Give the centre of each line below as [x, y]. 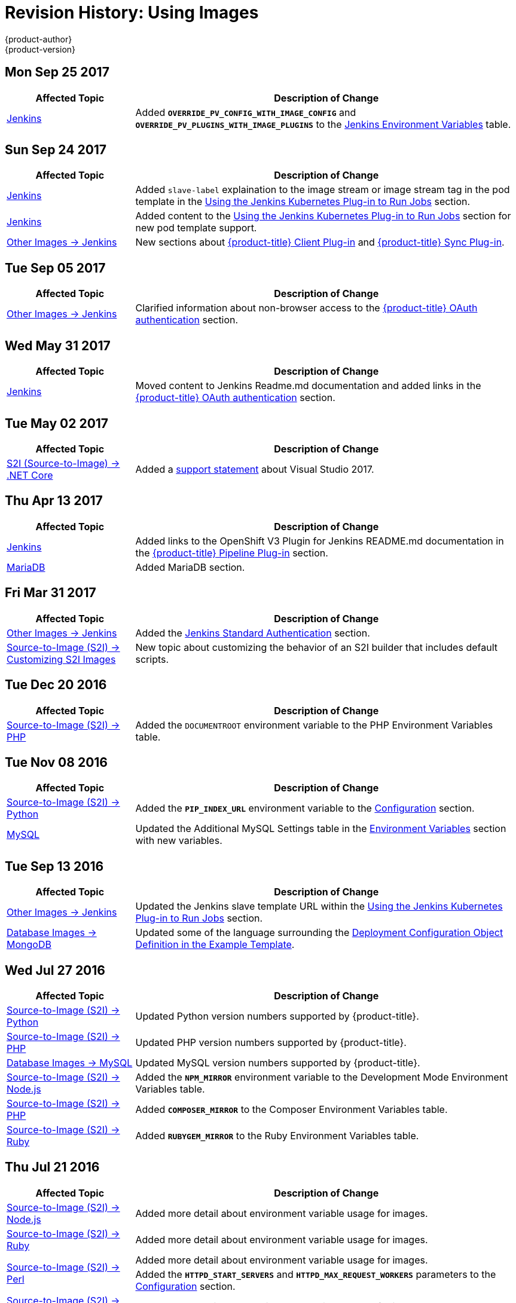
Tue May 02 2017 [57, 423]
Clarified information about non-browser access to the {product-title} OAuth [306, 308]
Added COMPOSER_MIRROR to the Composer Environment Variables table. [291, 1110]
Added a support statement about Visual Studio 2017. [255, 469]
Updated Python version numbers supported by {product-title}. [277, 1016]
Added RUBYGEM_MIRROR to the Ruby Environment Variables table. [277, 1136]
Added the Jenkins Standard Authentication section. [253, 633]
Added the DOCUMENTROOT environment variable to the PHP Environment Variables [314, 725]
